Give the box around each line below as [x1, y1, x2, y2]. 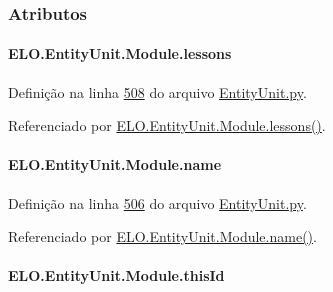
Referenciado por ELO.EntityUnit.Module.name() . [8, 226, 317, 247]
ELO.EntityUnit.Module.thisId [8, 265, 225, 286]
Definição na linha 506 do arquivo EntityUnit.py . [8, 192, 307, 213]
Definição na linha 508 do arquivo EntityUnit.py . [8, 81, 307, 102]
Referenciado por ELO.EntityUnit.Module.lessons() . [8, 115, 326, 136]
